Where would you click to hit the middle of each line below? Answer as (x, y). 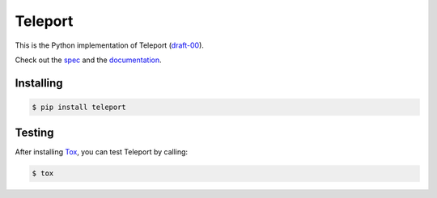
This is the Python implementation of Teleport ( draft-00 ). (109, 45)
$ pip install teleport (79, 107)
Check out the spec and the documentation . (88, 60)
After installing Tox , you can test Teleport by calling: (102, 152)
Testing (34, 133)
